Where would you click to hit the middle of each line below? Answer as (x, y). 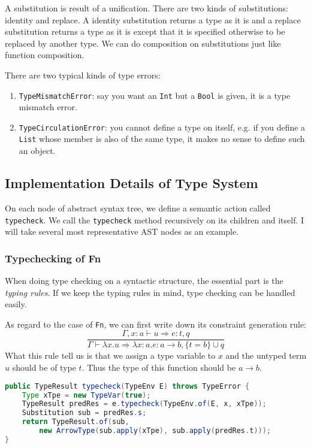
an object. (37, 151)
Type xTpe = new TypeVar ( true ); (86, 395)
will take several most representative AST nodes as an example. (122, 231)
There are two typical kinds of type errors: (83, 75)
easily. (16, 304)
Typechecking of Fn (53, 258)
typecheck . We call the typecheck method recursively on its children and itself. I (155, 220)
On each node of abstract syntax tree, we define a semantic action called (138, 208)
